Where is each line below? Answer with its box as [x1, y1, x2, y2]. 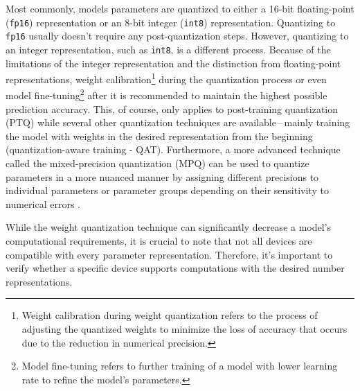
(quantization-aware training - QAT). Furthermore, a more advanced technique [6, 142, 341, 157]
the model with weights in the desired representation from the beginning [6, 128, 313, 143]
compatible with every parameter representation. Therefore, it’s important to [6, 247, 333, 261]
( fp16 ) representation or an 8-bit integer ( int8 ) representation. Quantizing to [6, 15, 336, 29]
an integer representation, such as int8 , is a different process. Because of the [6, 42, 331, 56]
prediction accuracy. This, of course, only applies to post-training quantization [6, 101, 339, 116]
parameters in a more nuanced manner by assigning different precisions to [6, 169, 319, 184]
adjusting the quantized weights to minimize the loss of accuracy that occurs [21, 321, 348, 336]
